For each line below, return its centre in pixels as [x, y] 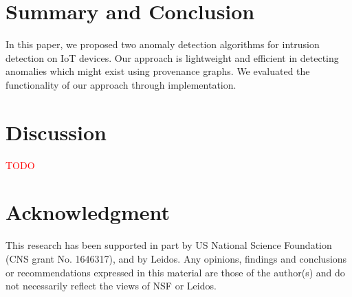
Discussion [56, 132]
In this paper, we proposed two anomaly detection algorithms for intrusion [163, 44]
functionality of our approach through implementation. [121, 84]
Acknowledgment [88, 212]
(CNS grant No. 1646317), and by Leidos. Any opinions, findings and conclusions [176, 258]
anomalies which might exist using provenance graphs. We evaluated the [158, 71]
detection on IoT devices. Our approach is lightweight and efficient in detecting [172, 57]
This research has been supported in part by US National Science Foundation [169, 245]
